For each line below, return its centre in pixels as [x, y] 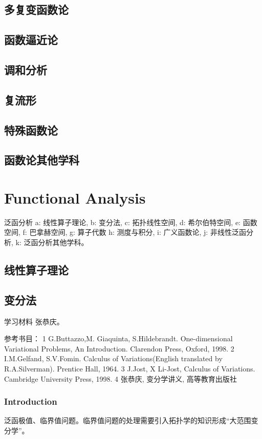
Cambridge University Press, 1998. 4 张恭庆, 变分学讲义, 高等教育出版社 [121, 378]
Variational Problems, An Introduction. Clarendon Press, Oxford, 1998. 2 [119, 348]
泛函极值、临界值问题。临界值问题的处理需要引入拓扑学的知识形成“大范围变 [131, 420]
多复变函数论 [36, 9]
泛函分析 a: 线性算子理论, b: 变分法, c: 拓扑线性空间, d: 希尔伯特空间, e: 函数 [131, 222]
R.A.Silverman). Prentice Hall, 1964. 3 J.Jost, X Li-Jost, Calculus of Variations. [130, 368]
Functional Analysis [75, 197]
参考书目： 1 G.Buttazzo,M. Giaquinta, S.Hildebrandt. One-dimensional [118, 338]
